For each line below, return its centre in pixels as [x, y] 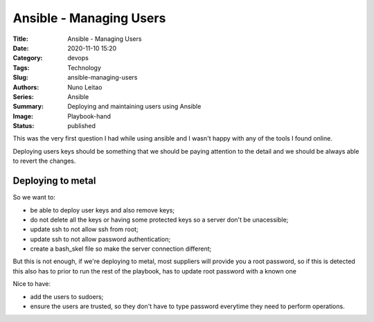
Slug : [21, 78]
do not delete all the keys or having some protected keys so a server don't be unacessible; [159, 220]
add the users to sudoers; [67, 296]
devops [78, 58]
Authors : [26, 87]
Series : [23, 96]
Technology [84, 68]
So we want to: [34, 197]
